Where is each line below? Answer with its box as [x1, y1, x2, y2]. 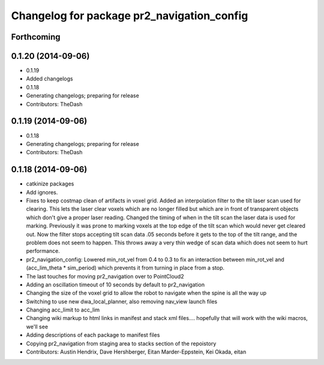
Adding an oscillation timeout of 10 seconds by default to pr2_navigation [26, 281, 205, 288]
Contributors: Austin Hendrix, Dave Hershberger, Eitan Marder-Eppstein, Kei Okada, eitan [26, 348, 247, 355]
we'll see [26, 323, 48, 330]
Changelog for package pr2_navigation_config [11, 9, 248, 22]
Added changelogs [26, 75, 73, 82]
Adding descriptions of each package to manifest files [26, 331, 160, 339]
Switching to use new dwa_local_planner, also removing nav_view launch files [26, 298, 218, 305]
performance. [26, 247, 60, 255]
